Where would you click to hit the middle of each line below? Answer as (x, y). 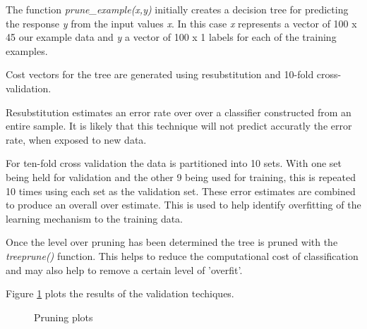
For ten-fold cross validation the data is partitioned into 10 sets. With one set (174, 163)
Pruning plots (64, 317)
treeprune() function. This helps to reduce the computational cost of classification (182, 255)
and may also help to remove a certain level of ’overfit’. (124, 269)
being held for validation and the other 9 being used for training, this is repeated (181, 176)
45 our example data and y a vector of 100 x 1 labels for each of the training (171, 37)
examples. (27, 50)
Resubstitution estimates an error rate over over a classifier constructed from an (179, 112)
